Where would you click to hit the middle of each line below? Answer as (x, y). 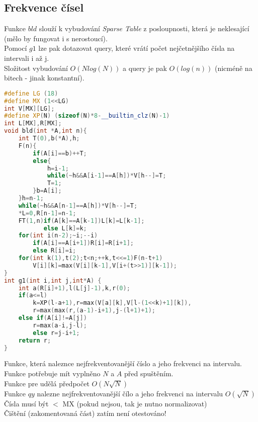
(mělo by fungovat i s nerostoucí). (56, 38)
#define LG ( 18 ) (31, 93)
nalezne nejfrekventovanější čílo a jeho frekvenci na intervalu (130, 393)
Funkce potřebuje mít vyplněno (52, 373)
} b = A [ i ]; (47, 191)
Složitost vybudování (36, 68)
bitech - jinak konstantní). (44, 78)
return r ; (35, 340)
